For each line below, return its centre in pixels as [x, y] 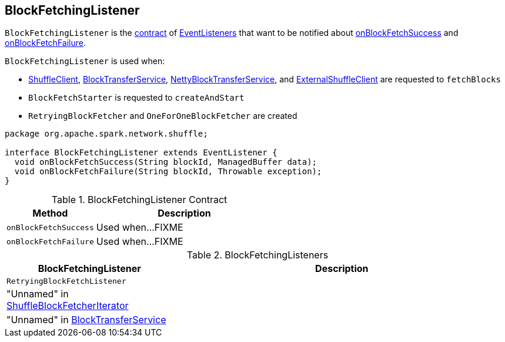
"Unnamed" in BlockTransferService [86, 320]
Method [50, 213]
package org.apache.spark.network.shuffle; [106, 134]
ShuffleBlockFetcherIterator [68, 306]
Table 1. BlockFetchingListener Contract [139, 200]
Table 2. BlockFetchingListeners [257, 255]
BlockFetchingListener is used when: [85, 61]
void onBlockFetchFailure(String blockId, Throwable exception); [168, 172]
